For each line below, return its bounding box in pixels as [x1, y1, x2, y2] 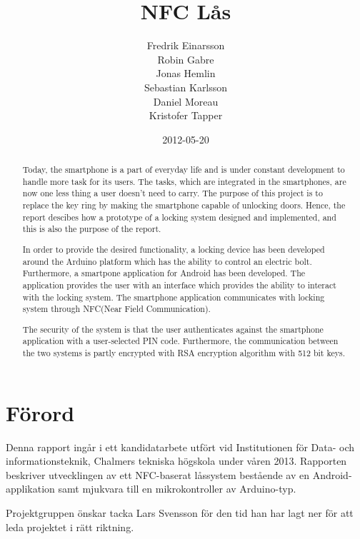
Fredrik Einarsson [146, 38, 225, 53]
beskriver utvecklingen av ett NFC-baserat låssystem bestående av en [6, 467, 309, 482]
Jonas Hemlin [156, 66, 216, 81]
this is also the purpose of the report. [22, 223, 161, 235]
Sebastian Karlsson [144, 79, 228, 94]
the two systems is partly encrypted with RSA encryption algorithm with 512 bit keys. [22, 347, 345, 359]
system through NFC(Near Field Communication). [22, 303, 211, 315]
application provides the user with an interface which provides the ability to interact [22, 278, 336, 291]
